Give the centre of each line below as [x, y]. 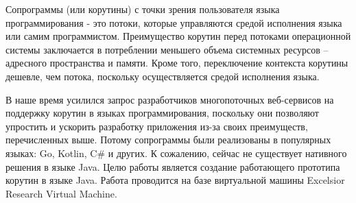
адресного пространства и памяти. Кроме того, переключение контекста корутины [177, 63]
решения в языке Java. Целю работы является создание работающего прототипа [173, 166]
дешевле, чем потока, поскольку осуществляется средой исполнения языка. [163, 76]
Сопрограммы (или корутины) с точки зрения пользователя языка [143, 9]
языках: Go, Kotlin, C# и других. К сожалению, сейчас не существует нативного [176, 153]
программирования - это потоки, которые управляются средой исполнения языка [174, 22]
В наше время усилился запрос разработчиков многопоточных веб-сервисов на [170, 99]
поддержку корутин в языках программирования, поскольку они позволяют [162, 113]
